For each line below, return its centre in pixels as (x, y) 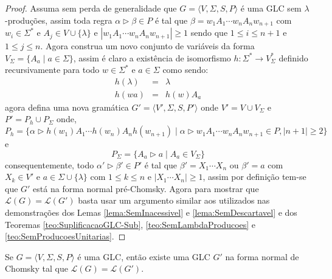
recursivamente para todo (52, 70)
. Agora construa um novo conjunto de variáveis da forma (147, 46)
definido (293, 57)
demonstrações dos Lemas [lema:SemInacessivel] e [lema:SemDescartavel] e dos (151, 212)
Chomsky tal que (36, 268)
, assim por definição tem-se (254, 177)
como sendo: (185, 70)
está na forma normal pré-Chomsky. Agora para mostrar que (146, 188)
